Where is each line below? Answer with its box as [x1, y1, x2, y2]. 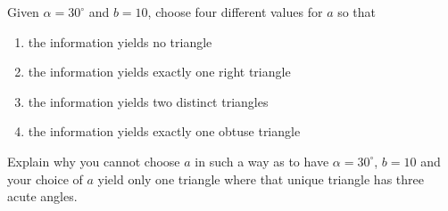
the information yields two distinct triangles [28, 92, 269, 110]
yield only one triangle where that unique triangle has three [97, 169, 424, 188]
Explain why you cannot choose [7, 151, 180, 170]
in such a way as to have [195, 151, 329, 170]
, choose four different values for [147, 3, 323, 20]
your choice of [7, 169, 83, 188]
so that [337, 3, 377, 20]
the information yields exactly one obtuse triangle [28, 122, 301, 141]
